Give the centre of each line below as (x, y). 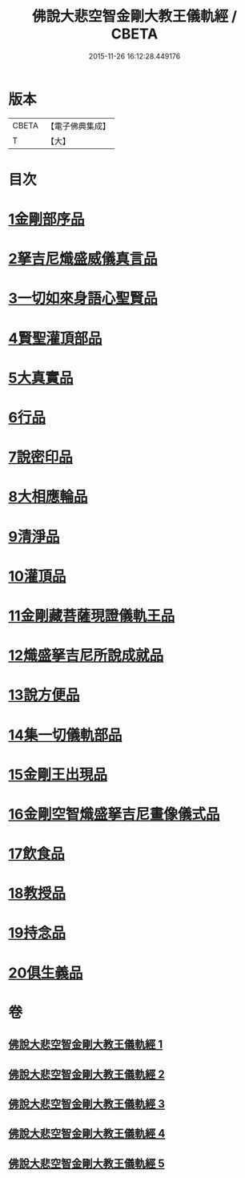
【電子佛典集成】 (78, 126)
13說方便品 (44, 695)
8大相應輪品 (48, 497)
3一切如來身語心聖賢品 (83, 299)
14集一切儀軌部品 (65, 735)
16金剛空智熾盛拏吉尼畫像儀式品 (114, 814)
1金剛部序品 (47, 219)
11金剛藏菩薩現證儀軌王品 (92, 616)
